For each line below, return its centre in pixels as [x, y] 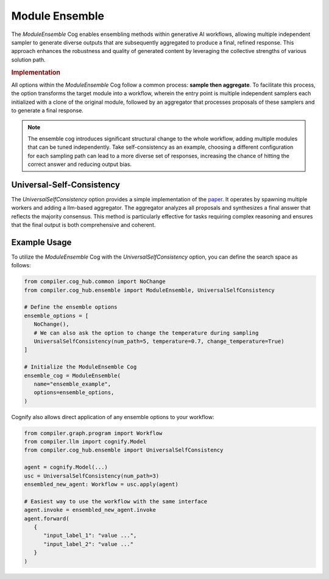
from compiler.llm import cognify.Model [85, 442]
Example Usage [41, 242]
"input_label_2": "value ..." [89, 544]
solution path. [28, 59]
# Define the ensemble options [71, 307]
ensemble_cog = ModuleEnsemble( [73, 376]
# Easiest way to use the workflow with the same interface [116, 501]
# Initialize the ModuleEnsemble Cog [80, 367]
